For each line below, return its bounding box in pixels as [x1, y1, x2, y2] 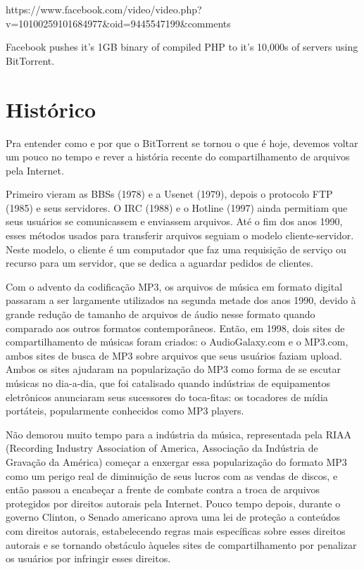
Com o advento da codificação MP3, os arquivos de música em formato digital [6, 279, 343, 293]
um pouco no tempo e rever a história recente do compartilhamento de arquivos [6, 149, 350, 164]
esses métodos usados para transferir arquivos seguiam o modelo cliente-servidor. [6, 228, 354, 243]
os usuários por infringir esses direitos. [6, 551, 171, 566]
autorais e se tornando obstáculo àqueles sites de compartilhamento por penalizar [6, 537, 357, 552]
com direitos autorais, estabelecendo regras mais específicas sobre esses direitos [6, 523, 346, 538]
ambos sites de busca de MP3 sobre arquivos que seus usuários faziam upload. [6, 348, 342, 362]
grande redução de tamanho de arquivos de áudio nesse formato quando [6, 307, 315, 322]
